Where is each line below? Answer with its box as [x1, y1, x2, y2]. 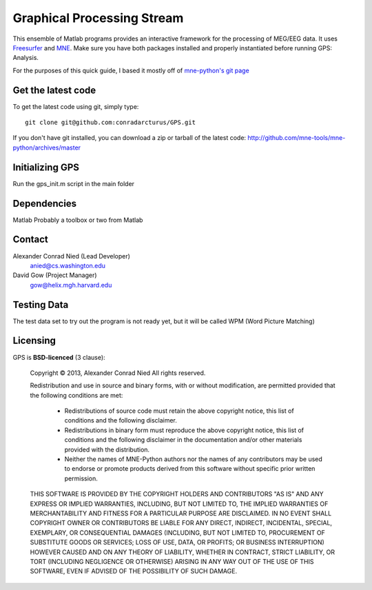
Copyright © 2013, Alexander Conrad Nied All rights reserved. [30, 369, 206, 377]
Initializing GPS [12, 161, 79, 173]
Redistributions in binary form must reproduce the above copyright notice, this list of [64, 426, 304, 434]
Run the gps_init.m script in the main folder [12, 179, 134, 187]
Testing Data [12, 298, 69, 310]
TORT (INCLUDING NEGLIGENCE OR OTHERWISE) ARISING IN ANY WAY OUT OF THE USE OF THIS [30, 557, 314, 565]
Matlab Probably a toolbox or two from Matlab [12, 216, 143, 224]
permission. [64, 474, 98, 482]
